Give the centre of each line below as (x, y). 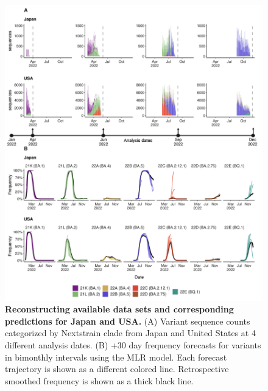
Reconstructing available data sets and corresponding (119, 309)
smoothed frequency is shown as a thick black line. (99, 380)
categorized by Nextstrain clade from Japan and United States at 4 (130, 333)
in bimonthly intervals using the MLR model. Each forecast (116, 357)
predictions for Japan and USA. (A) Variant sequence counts (128, 321)
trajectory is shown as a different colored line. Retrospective (117, 369)
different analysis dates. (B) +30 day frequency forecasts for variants (133, 345)
